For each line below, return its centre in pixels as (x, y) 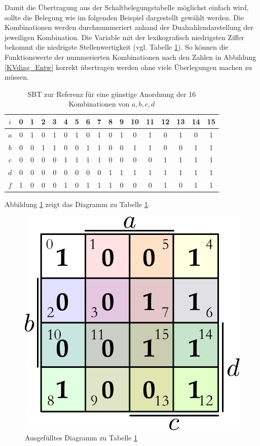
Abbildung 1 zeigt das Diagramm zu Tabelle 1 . (77, 204)
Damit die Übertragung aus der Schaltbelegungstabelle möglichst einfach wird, (127, 7)
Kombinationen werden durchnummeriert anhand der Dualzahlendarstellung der (129, 27)
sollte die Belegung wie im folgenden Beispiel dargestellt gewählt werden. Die (124, 17)
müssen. (17, 77)
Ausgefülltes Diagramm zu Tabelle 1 (81, 437)
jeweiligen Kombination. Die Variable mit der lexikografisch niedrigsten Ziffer (124, 37)
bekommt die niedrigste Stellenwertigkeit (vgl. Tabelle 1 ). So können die (117, 47)
